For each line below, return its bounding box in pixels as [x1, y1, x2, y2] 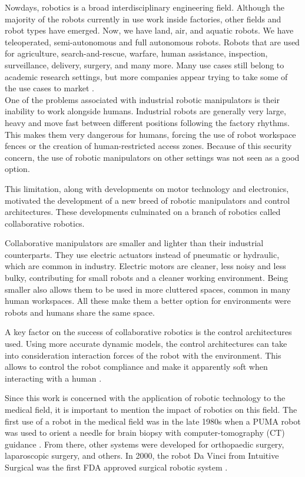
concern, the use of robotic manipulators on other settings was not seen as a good [5, 151, 300, 163]
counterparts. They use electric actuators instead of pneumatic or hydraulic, [5, 248, 280, 260]
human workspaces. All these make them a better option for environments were [5, 294, 291, 307]
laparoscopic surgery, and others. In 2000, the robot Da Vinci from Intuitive [5, 449, 279, 462]
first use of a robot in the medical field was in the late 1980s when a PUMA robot [5, 415, 301, 427]
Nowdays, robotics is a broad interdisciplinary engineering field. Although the [5, 1, 285, 13]
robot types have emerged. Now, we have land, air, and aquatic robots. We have [5, 24, 294, 37]
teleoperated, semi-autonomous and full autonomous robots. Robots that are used [5, 35, 300, 48]
